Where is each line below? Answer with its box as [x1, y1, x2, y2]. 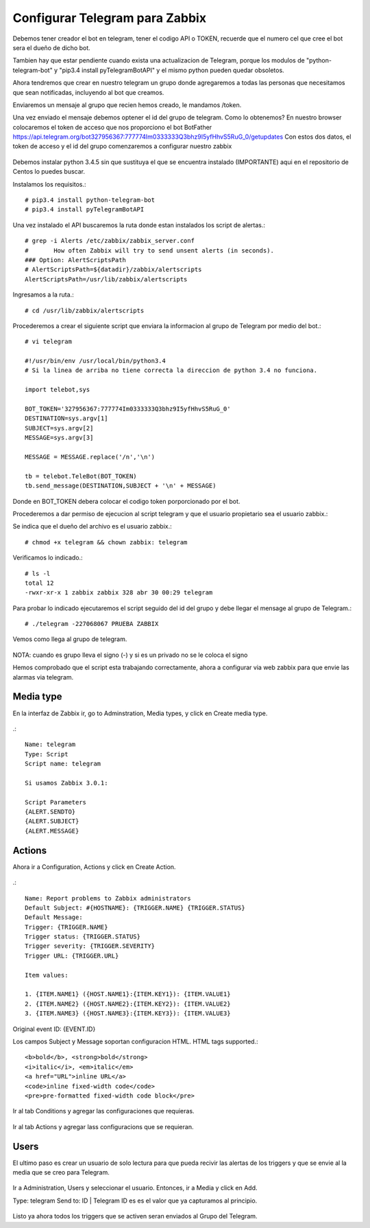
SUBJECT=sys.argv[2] [25, 424, 94, 432]
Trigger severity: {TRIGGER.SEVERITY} [25, 942, 156, 950]
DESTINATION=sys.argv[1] [25, 415, 108, 422]
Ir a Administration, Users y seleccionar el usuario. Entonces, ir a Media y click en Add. [12, 1184, 258, 1192]
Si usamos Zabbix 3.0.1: [25, 779, 108, 787]
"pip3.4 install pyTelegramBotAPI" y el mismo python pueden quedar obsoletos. [59, 66, 284, 74]
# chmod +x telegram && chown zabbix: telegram [25, 538, 188, 546]
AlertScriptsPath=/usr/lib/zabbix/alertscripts [25, 275, 188, 283]
